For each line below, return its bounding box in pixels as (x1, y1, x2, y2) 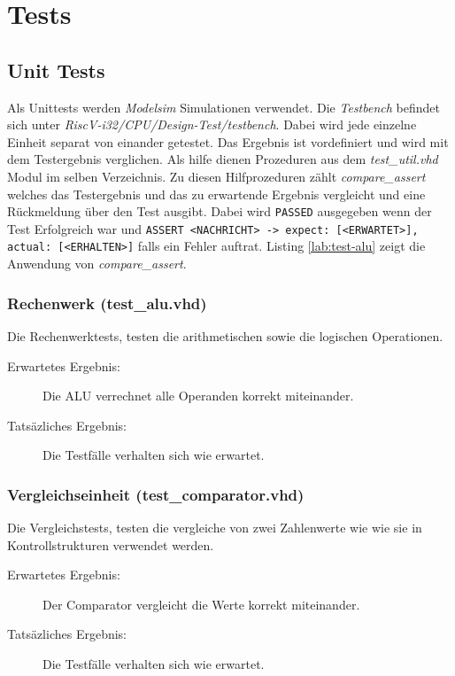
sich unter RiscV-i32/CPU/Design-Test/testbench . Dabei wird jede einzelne (7, 115, 417, 134)
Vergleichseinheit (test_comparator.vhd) (7, 483, 305, 505)
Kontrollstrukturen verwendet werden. (7, 535, 214, 554)
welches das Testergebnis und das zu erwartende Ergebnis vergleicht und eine (7, 184, 426, 203)
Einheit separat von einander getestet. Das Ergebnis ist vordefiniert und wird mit (7, 132, 449, 151)
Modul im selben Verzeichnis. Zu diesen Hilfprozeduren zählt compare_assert (7, 167, 426, 185)
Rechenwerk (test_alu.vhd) (7, 291, 207, 314)
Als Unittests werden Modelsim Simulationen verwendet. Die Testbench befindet (7, 97, 440, 116)
